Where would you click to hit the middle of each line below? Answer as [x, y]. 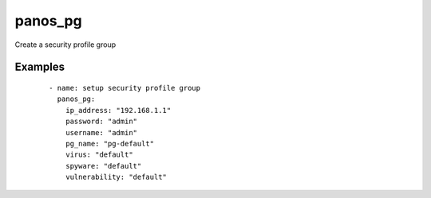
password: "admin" [101, 122]
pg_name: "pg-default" [110, 144]
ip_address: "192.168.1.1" [118, 110]
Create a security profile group [65, 45]
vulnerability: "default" [116, 177]
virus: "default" [99, 155]
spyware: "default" [103, 166]
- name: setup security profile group [125, 88]
